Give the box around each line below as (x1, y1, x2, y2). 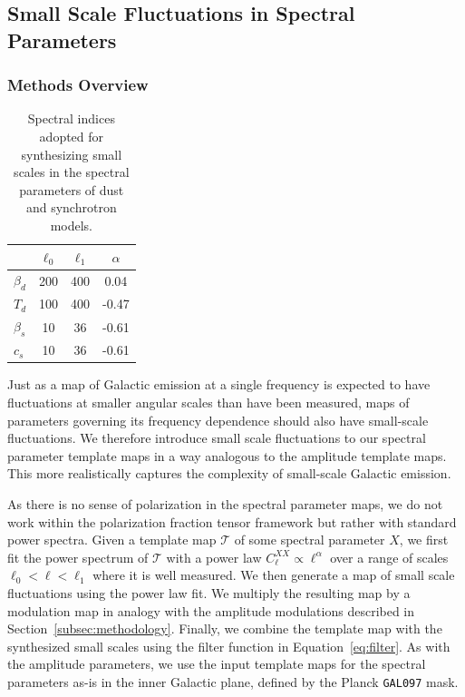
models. (50, 215, 92, 234)
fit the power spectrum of (7, 547, 149, 566)
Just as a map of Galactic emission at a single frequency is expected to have (7, 375, 431, 394)
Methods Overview (7, 74, 149, 96)
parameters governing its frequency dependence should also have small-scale (7, 410, 429, 429)
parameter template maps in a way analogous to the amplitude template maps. (7, 446, 447, 465)
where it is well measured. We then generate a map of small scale (92, 565, 455, 584)
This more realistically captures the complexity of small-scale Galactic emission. (7, 464, 451, 483)
